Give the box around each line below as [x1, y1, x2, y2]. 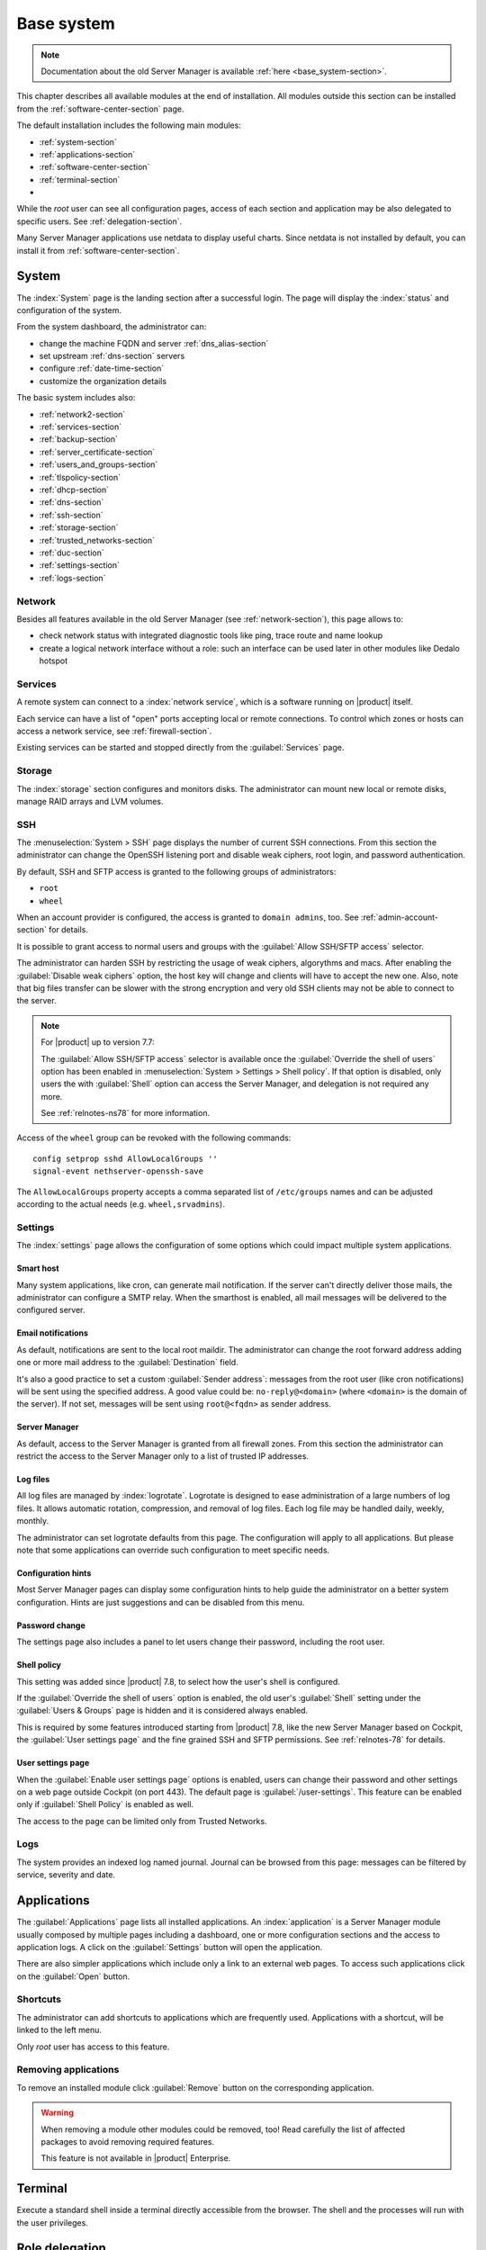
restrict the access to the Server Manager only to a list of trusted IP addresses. [16, 1451, 310, 1462]
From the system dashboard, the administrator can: [16, 321, 207, 332]
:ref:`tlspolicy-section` [39, 472, 121, 482]
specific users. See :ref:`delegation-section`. [16, 216, 183, 227]
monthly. [16, 1516, 49, 1526]
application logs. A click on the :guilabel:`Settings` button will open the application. [16, 1941, 323, 1952]
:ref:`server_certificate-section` [39, 446, 156, 457]
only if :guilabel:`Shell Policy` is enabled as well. [16, 1799, 193, 1810]
